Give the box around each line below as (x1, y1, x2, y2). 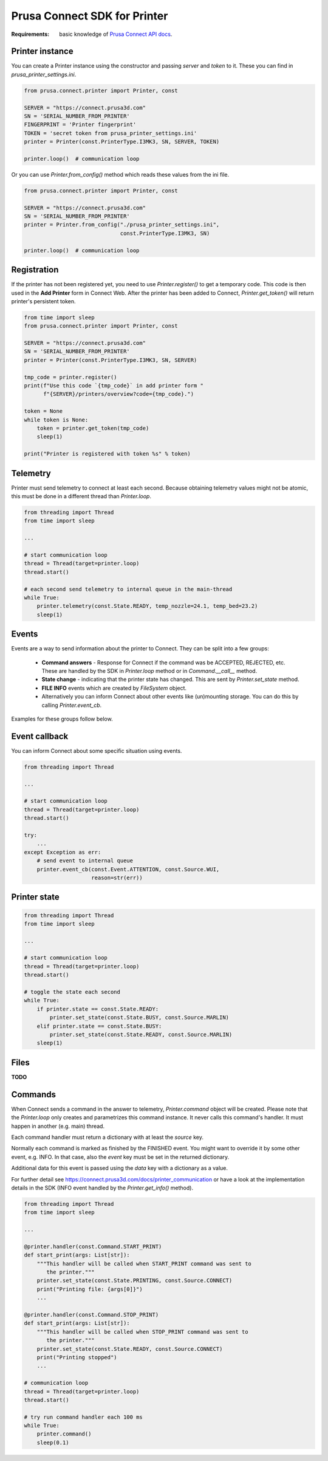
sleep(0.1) (36, 1439, 69, 1446)
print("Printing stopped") (36, 1354, 118, 1361)
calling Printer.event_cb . (41, 701, 102, 709)
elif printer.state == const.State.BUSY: (36, 1023, 162, 1029)
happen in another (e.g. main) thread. (11, 1122, 105, 1130)
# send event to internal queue (36, 857, 134, 864)
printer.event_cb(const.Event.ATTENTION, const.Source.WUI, (36, 865, 220, 873)
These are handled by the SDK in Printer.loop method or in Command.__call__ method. (41, 667, 258, 675)
